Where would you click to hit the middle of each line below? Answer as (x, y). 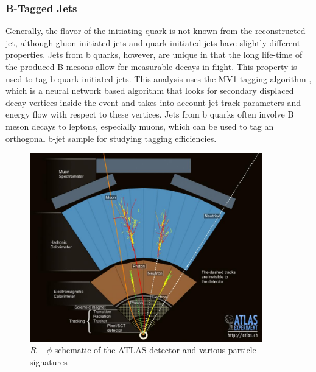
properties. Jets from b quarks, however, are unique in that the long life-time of (154, 54)
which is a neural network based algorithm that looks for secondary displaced (150, 90)
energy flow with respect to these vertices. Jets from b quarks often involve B (150, 114)
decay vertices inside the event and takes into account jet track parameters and (153, 102)
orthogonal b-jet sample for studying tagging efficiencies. (111, 138)
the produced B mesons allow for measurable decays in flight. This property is (151, 66)
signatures (49, 361)
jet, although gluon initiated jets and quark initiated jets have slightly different (153, 42)
